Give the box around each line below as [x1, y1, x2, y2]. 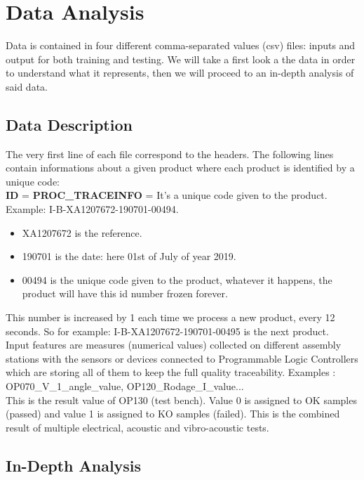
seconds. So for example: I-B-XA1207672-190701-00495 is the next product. [6, 323, 329, 338]
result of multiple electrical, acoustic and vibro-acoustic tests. [6, 420, 269, 434]
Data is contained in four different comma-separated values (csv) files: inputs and [6, 38, 356, 53]
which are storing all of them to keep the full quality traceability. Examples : [6, 365, 336, 380]
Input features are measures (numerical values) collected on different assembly [6, 337, 342, 352]
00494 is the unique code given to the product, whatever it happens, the [22, 272, 332, 287]
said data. [6, 79, 48, 93]
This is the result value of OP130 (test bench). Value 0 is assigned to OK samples [6, 392, 357, 407]
